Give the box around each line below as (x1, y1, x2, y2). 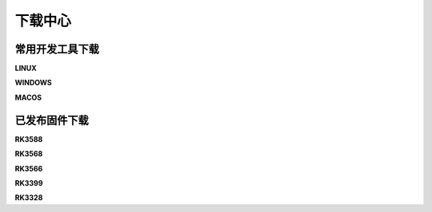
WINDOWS (14, 78, 52, 88)
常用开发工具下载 (14, 42, 99, 56)
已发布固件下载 (14, 113, 89, 127)
